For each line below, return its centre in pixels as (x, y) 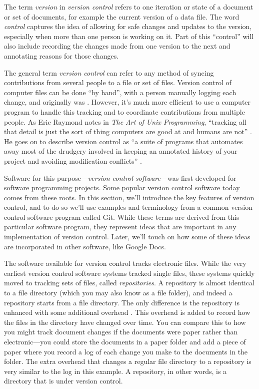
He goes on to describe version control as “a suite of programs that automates (123, 141)
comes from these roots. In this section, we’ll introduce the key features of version (129, 197)
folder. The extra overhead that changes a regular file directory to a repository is (128, 361)
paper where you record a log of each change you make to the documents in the (126, 351)
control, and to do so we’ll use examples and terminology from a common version (128, 207)
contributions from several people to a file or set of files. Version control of (118, 82)
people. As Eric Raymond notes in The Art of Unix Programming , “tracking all (125, 121)
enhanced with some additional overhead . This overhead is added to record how (127, 312)
